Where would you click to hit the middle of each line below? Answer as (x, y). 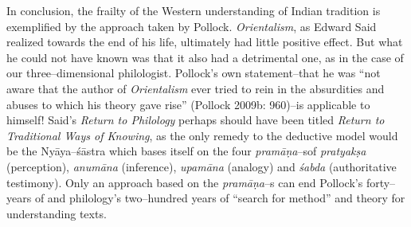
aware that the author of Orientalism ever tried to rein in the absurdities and (196, 88)
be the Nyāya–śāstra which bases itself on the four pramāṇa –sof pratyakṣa (186, 151)
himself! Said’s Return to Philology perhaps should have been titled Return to (196, 120)
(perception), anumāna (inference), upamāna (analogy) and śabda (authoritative (202, 166)
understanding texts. (57, 213)
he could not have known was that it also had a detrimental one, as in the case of (205, 57)
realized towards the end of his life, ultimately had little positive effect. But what (205, 42)
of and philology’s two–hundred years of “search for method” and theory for (220, 198)
